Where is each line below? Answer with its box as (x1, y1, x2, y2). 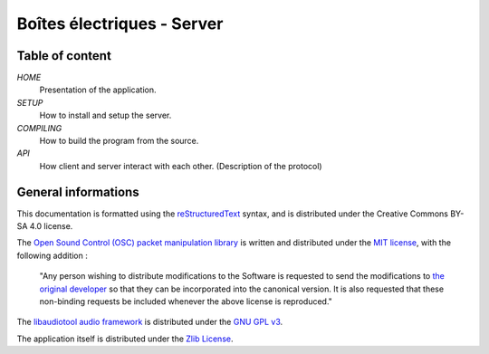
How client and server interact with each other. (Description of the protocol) (39, 160, 322, 171)
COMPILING (16, 122, 62, 133)
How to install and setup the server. (39, 110, 172, 121)
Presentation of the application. (39, 84, 157, 95)
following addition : (16, 250, 88, 261)
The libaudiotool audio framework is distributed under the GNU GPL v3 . (16, 317, 283, 328)
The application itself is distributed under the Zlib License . (16, 333, 234, 344)
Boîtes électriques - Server (16, 14, 224, 33)
